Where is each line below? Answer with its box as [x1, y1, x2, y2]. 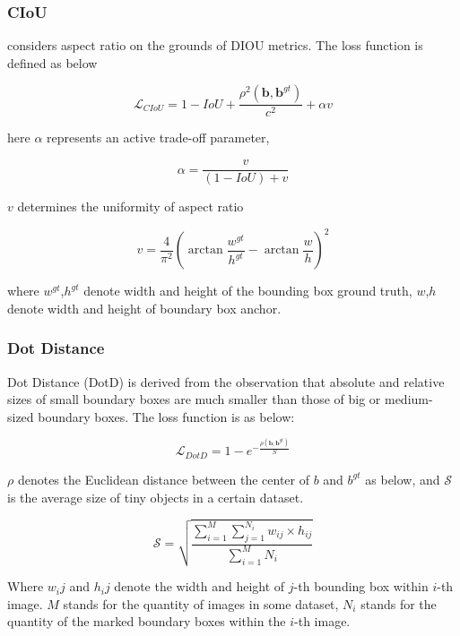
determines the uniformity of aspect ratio [17, 197, 244, 216]
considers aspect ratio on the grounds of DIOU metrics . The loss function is [7, 36, 423, 55]
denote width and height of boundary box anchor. [7, 298, 282, 317]
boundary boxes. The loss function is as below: [38, 407, 295, 425]
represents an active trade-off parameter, [47, 128, 270, 147]
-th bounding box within [293, 577, 429, 596]
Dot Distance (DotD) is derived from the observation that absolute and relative [7, 372, 445, 391]
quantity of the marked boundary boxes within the [7, 612, 286, 631]
